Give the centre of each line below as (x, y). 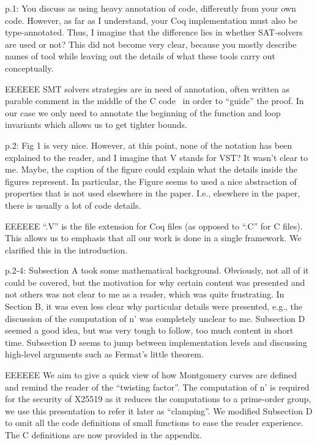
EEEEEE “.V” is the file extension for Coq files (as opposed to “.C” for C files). (154, 226)
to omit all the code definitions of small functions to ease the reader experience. (154, 423)
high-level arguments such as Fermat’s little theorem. (104, 354)
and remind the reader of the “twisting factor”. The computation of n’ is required (157, 387)
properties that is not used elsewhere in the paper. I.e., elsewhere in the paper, (153, 193)
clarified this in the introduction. (66, 249)
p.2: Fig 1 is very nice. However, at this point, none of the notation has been (149, 145)
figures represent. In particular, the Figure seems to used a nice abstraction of (151, 181)
